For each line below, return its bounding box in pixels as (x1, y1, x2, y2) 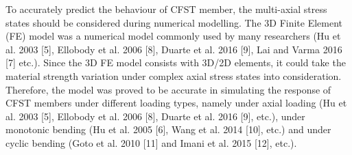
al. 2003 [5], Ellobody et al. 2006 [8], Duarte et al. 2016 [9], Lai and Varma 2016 (5, 42, 342, 56)
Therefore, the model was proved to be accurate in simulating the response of (5, 82, 331, 96)
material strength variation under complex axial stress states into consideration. (5, 68, 342, 83)
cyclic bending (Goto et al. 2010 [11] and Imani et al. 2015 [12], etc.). (5, 135, 297, 150)
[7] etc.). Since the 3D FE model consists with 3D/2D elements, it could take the (5, 55, 346, 70)
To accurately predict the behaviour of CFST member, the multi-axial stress (5, 2, 327, 16)
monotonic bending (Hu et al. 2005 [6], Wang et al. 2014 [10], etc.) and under (5, 122, 331, 137)
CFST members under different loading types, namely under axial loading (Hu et (5, 96, 347, 110)
